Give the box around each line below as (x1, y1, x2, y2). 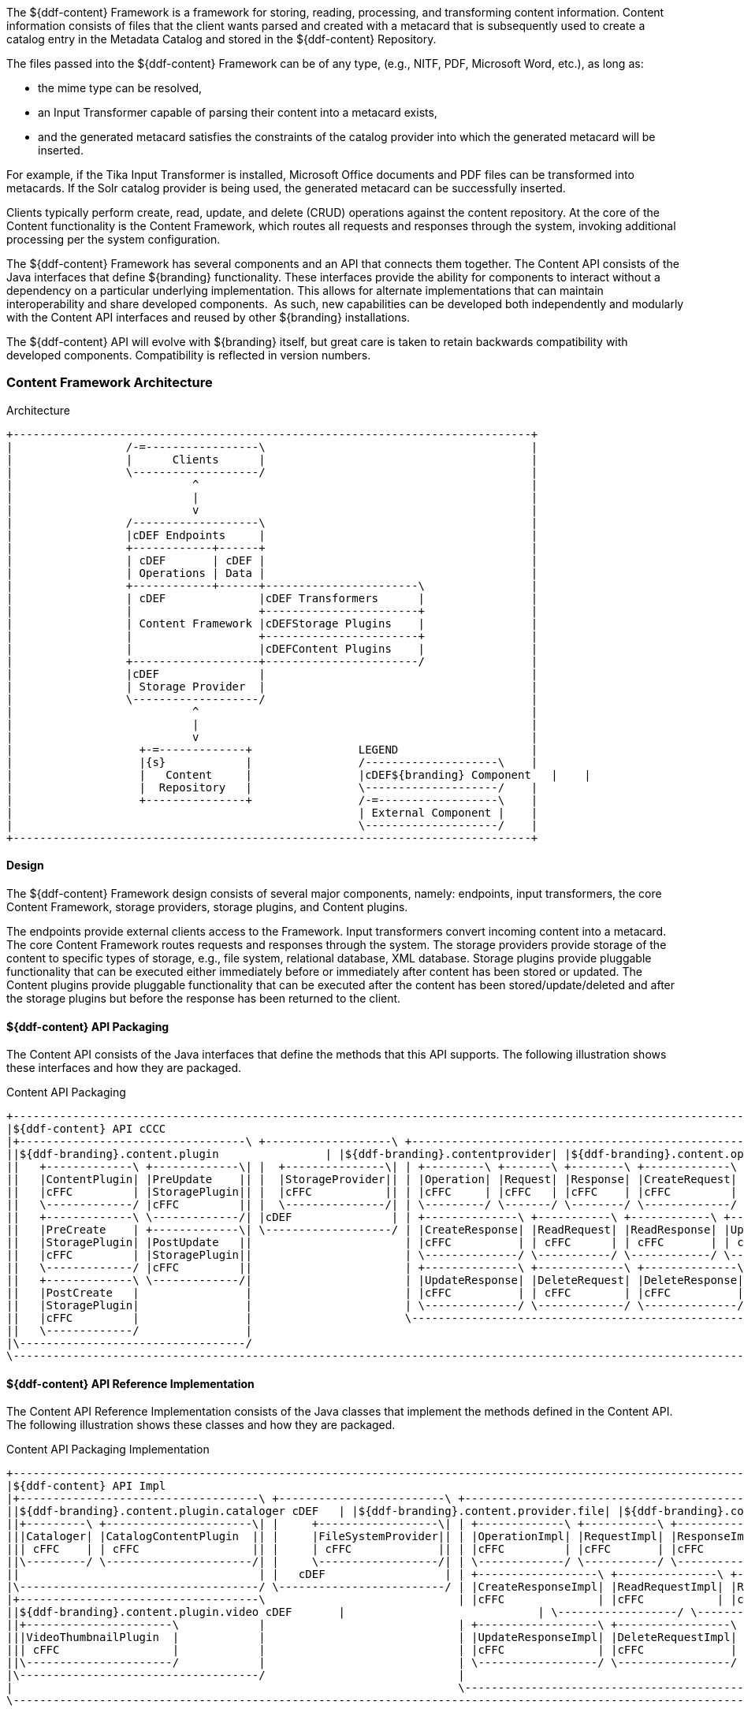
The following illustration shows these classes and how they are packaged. (6, 1418, 396, 1432)
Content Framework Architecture (6, 374, 213, 391)
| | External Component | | (6, 806, 538, 819)
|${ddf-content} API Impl (6, 1479, 166, 1493)
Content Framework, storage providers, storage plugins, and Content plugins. (6, 899, 408, 914)
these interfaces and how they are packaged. (6, 1061, 242, 1075)
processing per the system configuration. (6, 233, 221, 246)
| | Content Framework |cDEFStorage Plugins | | (6, 616, 538, 630)
